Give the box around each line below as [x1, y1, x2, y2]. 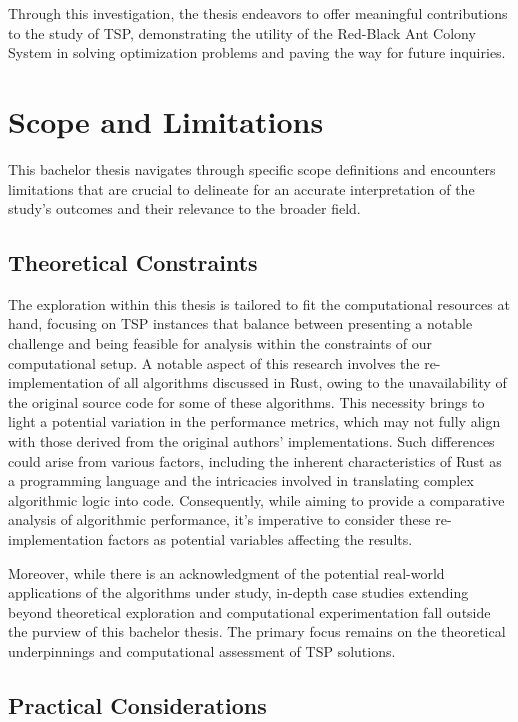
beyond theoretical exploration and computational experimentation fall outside [8, 601, 491, 622]
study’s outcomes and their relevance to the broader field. [8, 198, 361, 219]
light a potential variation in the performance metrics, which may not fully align [8, 411, 501, 432]
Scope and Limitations [8, 100, 324, 141]
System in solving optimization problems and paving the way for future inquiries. [8, 42, 506, 63]
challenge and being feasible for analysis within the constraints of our [8, 333, 433, 354]
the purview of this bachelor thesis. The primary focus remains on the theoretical [8, 621, 506, 642]
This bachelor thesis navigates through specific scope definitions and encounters [8, 158, 496, 179]
